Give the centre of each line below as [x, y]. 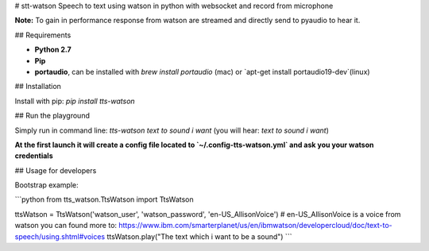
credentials [34, 156]
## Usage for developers [56, 170]
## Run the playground [52, 116]
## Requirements [43, 35]
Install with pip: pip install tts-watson [75, 101]
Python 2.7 [53, 50]
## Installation [38, 87]
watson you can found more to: [66, 226]
